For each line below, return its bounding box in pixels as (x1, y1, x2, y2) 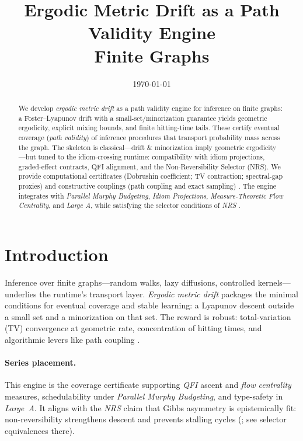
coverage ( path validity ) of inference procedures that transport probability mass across (18, 132, 280, 142)
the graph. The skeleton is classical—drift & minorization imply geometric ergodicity (18, 142, 277, 152)
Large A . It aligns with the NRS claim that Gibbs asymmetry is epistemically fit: (5, 401, 297, 414)
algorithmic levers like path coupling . (5, 334, 140, 346)
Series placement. (5, 356, 76, 369)
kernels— (257, 276, 291, 289)
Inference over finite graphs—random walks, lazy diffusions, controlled (5, 276, 256, 289)
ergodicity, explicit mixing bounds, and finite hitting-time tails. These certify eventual (18, 123, 280, 133)
